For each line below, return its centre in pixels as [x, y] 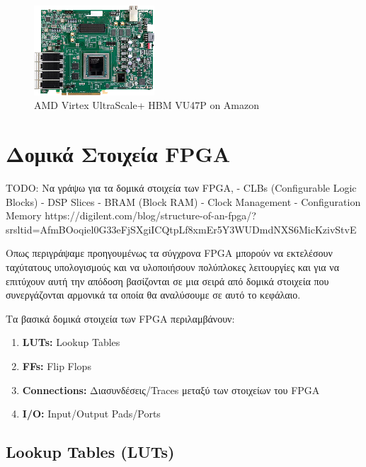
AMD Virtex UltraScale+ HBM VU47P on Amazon [147, 105]
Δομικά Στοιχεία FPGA [118, 154]
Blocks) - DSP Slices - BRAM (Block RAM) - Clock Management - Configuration [183, 201]
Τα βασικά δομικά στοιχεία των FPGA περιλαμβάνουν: [120, 318]
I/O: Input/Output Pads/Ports [91, 414]
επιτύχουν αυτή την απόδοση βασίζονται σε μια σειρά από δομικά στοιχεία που [167, 281]
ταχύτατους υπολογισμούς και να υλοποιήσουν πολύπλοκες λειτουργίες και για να [172, 266]
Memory [24, 215]
